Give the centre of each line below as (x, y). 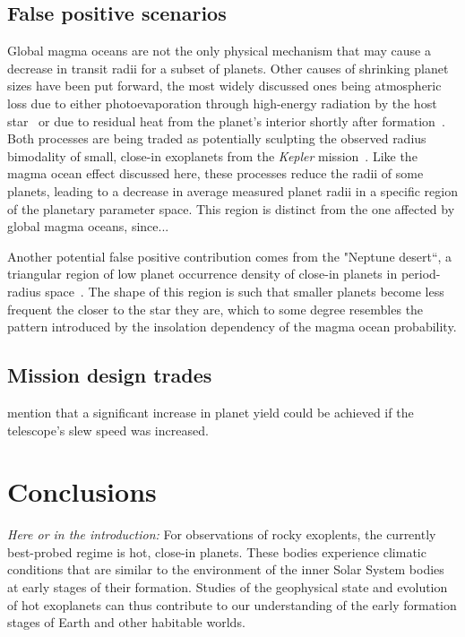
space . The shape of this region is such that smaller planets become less (245, 291)
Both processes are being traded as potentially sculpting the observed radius (217, 138)
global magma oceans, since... (88, 226)
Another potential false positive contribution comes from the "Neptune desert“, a (230, 256)
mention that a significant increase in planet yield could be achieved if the (211, 412)
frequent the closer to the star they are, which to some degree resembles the (215, 309)
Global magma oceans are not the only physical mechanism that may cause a (219, 51)
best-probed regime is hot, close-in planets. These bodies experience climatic (217, 551)
